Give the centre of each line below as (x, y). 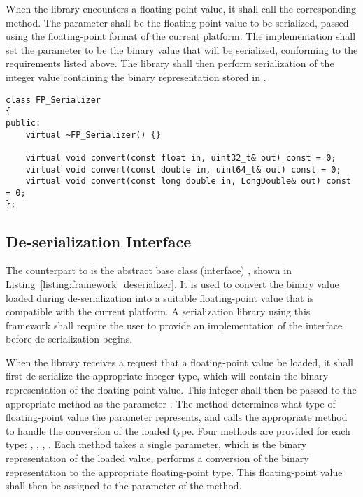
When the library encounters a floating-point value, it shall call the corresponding (181, 8)
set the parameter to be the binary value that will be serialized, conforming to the (182, 49)
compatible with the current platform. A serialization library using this (158, 311)
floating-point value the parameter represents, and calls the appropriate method (177, 417)
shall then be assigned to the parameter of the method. (124, 485)
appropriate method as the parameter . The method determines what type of (171, 403)
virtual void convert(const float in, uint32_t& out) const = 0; (181, 158)
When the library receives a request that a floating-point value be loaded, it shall (180, 362)
